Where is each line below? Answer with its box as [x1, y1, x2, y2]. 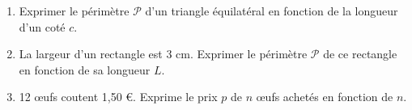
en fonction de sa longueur [19, 61, 151, 78]
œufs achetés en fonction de [256, 88, 393, 105]
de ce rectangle [323, 45, 397, 62]
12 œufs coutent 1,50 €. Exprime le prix [19, 88, 218, 105]
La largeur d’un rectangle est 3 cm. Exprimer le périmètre [19, 45, 308, 62]
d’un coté [19, 18, 66, 35]
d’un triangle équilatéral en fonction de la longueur [145, 2, 398, 19]
